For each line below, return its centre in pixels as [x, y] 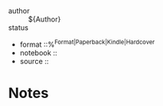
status [19, 28]
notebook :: [39, 52]
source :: [34, 61]
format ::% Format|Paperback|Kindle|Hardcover [87, 44]
